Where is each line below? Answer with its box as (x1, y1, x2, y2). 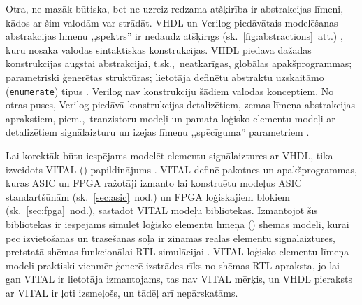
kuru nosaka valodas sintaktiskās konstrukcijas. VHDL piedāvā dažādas (6, 42, 312, 57)
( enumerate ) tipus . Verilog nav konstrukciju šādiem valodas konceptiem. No (6, 83, 334, 98)
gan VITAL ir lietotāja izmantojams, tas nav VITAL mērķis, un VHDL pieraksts (6, 271, 352, 286)
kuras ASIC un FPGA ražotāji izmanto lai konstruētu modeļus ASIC (6, 176, 302, 190)
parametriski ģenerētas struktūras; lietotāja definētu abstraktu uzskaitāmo (6, 69, 324, 84)
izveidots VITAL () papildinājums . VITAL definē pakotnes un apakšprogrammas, (6, 162, 357, 176)
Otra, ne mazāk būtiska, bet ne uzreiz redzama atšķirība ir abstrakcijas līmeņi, (6, 1, 344, 15)
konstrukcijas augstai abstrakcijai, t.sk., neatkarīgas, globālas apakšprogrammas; (6, 56, 352, 71)
